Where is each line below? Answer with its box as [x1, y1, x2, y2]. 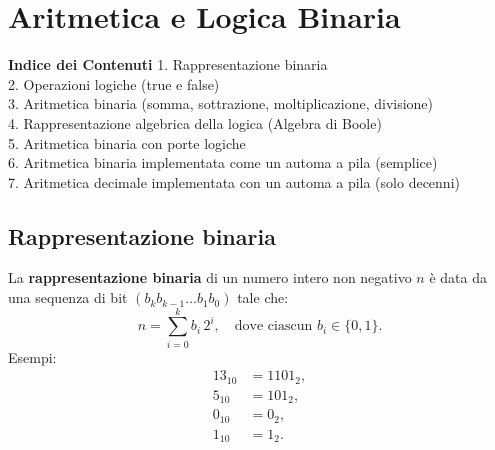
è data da [429, 267, 487, 288]
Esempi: [8, 346, 57, 367]
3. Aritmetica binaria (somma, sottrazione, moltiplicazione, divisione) [8, 93, 434, 114]
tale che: [237, 287, 289, 308]
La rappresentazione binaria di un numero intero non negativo [8, 267, 412, 288]
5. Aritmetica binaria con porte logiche [8, 132, 246, 153]
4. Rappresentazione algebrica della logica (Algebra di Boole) [8, 112, 382, 133]
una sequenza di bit [8, 287, 128, 308]
